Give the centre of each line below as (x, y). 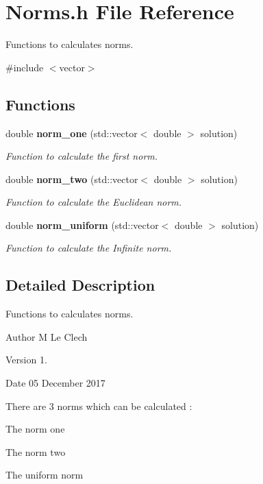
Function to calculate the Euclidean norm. (94, 202)
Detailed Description (80, 285)
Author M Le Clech (47, 336)
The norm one (35, 429)
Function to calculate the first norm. (82, 156)
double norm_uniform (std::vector (82, 225)
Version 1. (26, 360)
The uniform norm (45, 475)
